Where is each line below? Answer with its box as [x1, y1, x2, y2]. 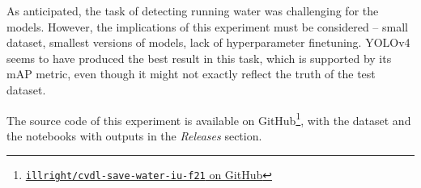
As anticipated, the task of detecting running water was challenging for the [6, 2, 379, 19]
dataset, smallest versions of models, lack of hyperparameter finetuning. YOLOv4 [6, 34, 410, 51]
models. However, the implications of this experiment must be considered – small [6, 18, 408, 35]
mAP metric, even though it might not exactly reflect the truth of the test [6, 65, 376, 82]
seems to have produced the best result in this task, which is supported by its [6, 49, 392, 66]
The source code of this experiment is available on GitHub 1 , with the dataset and [6, 109, 411, 128]
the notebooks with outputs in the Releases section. [6, 127, 262, 144]
